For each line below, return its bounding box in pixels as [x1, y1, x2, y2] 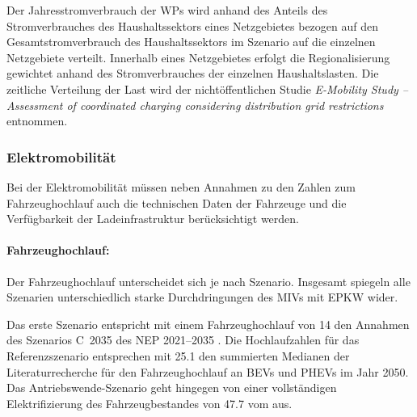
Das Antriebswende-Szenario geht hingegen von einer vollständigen [6, 379, 337, 396]
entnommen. [6, 112, 68, 129]
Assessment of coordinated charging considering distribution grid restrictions [6, 96, 384, 113]
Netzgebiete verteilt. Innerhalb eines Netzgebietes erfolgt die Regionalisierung [6, 48, 390, 65]
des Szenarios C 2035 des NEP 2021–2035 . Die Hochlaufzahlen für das [6, 331, 360, 348]
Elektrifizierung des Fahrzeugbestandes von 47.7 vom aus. [6, 394, 293, 411]
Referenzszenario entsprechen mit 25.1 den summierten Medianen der [6, 347, 350, 364]
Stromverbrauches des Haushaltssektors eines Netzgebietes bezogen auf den [6, 17, 378, 34]
